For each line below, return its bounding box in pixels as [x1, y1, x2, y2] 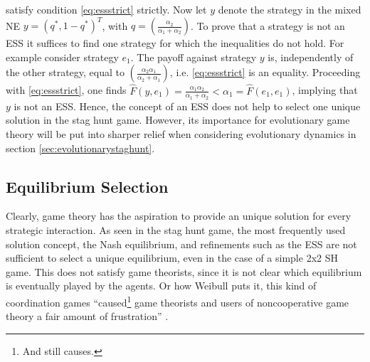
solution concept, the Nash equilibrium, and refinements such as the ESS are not [6, 236, 357, 251]
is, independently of [268, 49, 354, 64]
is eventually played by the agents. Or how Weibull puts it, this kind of [6, 278, 317, 293]
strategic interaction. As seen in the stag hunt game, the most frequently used [6, 222, 346, 237]
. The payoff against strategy [130, 49, 257, 64]
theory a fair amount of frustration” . [6, 309, 169, 324]
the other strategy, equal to [6, 65, 125, 80]
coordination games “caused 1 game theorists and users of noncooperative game [6, 292, 349, 309]
